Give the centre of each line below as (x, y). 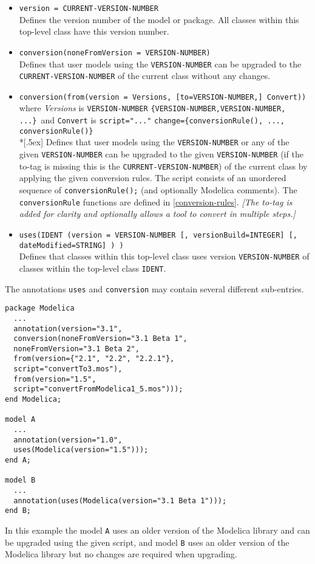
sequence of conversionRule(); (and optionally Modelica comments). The (158, 190)
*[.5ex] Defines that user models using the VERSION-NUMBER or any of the (154, 142)
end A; (18, 460)
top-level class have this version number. (94, 31)
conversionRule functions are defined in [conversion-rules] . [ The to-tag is (156, 201)
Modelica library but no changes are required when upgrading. (121, 554)
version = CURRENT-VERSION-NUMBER (89, 9)
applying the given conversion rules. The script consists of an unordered (153, 178)
